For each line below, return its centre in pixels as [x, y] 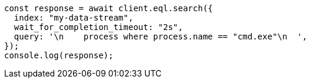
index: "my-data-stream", [74, 18]
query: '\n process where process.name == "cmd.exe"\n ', [161, 36]
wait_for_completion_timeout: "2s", [98, 27]
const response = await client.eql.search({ [109, 8]
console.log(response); [59, 55]
